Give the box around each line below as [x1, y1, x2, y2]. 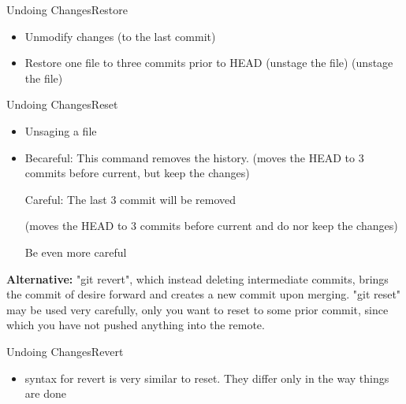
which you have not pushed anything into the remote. [6, 317, 265, 333]
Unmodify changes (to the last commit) [24, 28, 216, 44]
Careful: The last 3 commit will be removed [24, 191, 237, 207]
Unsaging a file [24, 122, 97, 139]
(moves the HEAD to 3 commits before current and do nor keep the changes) [24, 217, 398, 234]
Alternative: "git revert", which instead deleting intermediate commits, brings [6, 270, 389, 287]
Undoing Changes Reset [6, 96, 118, 113]
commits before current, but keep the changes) [24, 165, 250, 181]
